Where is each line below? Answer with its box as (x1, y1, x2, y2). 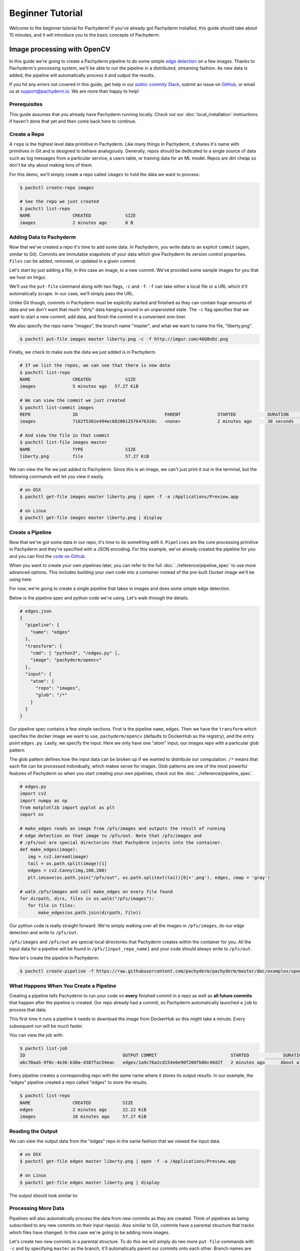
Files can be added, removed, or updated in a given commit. (9, 258, 137, 264)
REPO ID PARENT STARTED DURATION (19, 411, 289, 417)
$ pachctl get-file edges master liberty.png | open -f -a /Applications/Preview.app (19, 1158, 236, 1164)
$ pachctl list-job (19, 1046, 67, 1051)
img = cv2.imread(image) (27, 854, 88, 859)
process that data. (9, 1006, 47, 1013)
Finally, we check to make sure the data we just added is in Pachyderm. (9, 349, 157, 355)
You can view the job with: (9, 1032, 63, 1038)
